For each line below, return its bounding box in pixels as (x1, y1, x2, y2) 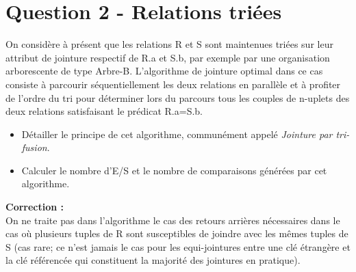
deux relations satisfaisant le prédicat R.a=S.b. (5, 104, 203, 118)
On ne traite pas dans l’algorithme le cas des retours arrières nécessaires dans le (5, 213, 340, 227)
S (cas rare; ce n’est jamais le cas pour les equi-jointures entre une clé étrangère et (5, 239, 351, 254)
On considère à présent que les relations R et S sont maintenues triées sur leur (5, 37, 333, 51)
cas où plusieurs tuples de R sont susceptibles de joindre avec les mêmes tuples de (5, 226, 348, 241)
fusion (21, 140, 47, 154)
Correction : (5, 200, 64, 214)
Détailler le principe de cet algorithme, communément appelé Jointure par (21, 126, 333, 141)
